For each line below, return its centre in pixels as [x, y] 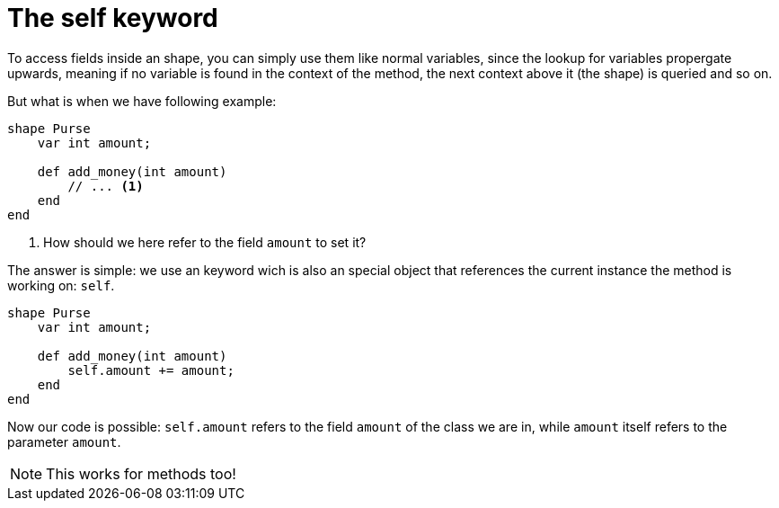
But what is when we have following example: [142, 101]
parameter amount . [64, 441]
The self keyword [113, 18]
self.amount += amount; [151, 370]
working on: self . [61, 285]
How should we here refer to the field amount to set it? [205, 242]
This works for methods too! [141, 473]
